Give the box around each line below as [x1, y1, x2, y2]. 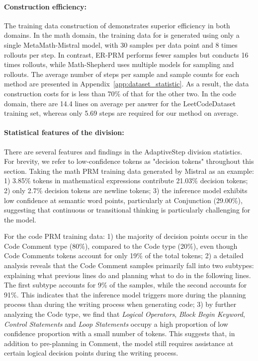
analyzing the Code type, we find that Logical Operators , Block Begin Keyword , [4, 309, 245, 319]
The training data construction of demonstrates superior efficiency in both [4, 20, 230, 30]
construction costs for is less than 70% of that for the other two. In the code [4, 88, 236, 98]
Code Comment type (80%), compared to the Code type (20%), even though [4, 240, 238, 251]
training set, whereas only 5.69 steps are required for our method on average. [4, 108, 239, 118]
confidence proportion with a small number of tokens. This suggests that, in [4, 328, 235, 339]
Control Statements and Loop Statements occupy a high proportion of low [4, 318, 228, 329]
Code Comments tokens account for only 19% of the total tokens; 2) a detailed [4, 250, 244, 261]
